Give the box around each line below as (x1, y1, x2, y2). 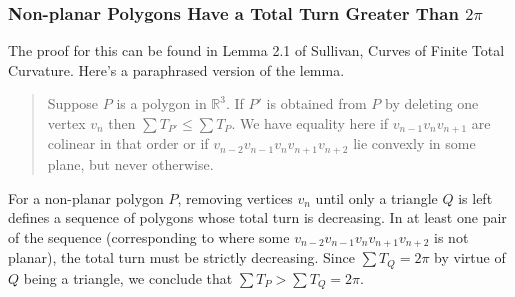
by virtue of (434, 247, 506, 268)
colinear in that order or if (47, 133, 209, 154)
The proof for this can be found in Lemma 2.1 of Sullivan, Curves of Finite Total (8, 40, 505, 61)
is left (458, 187, 493, 208)
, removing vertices (177, 187, 293, 208)
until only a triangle (315, 187, 438, 208)
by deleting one (384, 93, 479, 114)
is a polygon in (116, 93, 207, 114)
